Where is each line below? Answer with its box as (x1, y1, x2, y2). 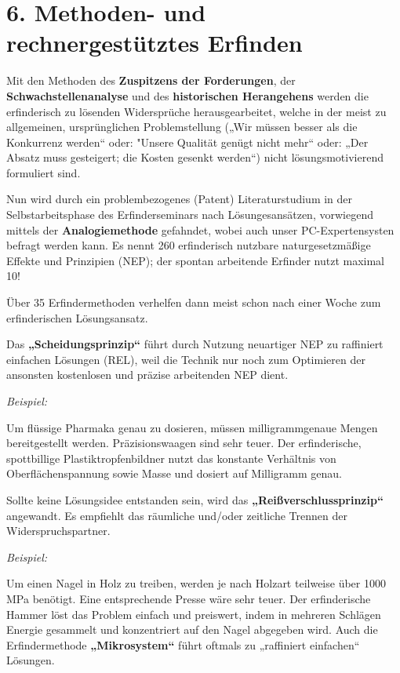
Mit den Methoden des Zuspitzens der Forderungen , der (6, 72, 296, 89)
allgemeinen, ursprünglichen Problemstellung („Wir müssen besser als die (6, 118, 358, 135)
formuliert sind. (6, 164, 81, 180)
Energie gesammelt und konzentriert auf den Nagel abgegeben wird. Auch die (6, 621, 378, 638)
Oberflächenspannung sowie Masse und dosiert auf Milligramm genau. (6, 465, 342, 482)
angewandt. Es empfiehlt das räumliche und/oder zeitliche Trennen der (6, 507, 347, 523)
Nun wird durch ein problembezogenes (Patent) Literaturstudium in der (6, 191, 353, 207)
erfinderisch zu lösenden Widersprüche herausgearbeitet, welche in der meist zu (6, 103, 387, 119)
